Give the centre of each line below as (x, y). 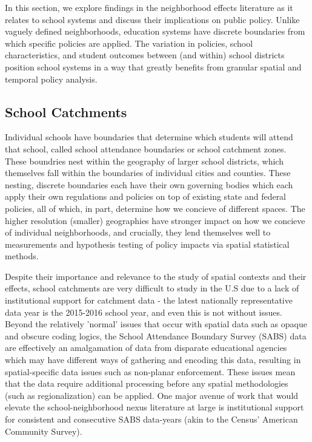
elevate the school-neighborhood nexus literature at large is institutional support (154, 407)
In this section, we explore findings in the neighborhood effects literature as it (149, 7)
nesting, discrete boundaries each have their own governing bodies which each (149, 184)
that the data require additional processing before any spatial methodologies (147, 383)
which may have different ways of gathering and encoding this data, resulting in (153, 360)
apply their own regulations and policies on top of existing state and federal (146, 196)
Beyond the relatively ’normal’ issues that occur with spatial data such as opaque (156, 324)
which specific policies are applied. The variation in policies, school (129, 43)
